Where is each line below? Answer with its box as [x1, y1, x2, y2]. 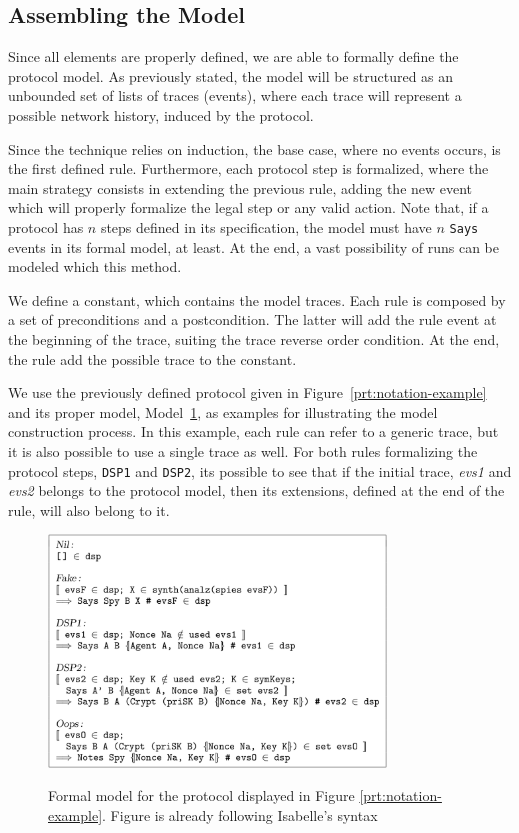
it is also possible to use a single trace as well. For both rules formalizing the [8, 440, 478, 461]
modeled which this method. [8, 256, 182, 277]
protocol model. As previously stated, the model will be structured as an [8, 65, 454, 86]
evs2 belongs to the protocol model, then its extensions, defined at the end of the [8, 480, 505, 501]
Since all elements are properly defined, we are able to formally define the [8, 46, 459, 67]
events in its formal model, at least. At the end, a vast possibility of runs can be [8, 236, 499, 257]
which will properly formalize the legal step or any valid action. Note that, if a [8, 197, 489, 218]
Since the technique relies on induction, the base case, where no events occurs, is [8, 138, 501, 159]
